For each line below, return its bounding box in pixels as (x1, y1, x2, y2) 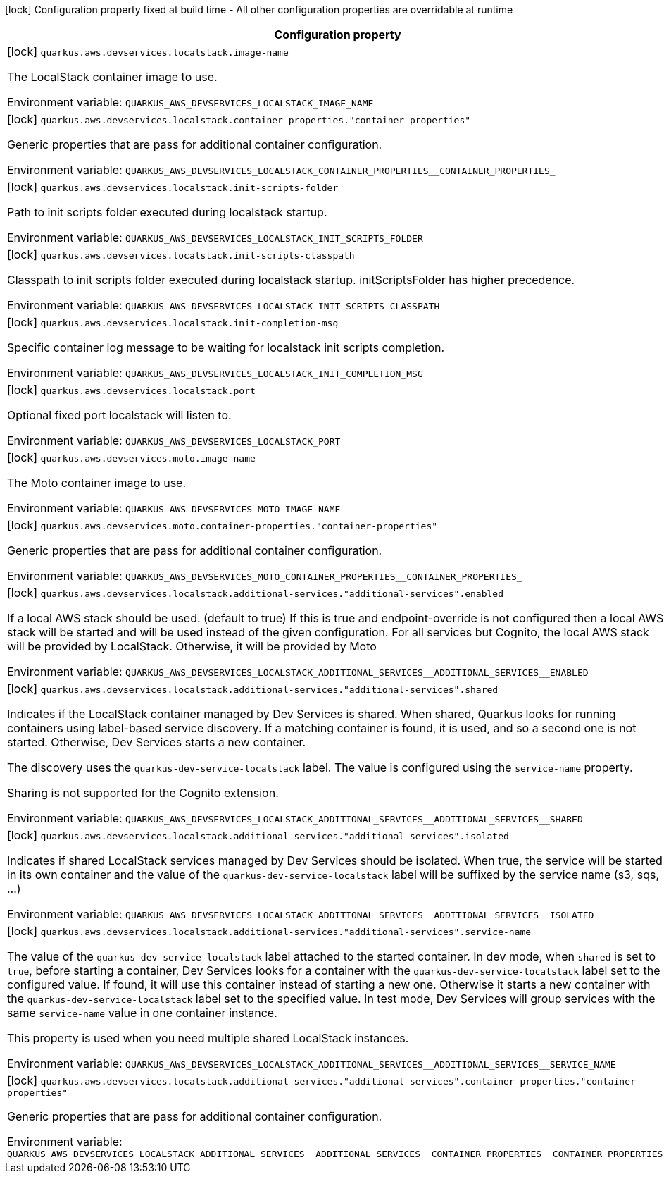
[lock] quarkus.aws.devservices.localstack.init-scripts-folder (7, 180, 339, 194)
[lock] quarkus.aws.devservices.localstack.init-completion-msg (7, 315, 339, 329)
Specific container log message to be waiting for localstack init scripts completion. (7, 340, 445, 354)
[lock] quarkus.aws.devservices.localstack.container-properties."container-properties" (7, 112, 471, 126)
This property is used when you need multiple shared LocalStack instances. (7, 1031, 409, 1045)
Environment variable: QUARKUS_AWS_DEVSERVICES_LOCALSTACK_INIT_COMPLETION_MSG (7, 366, 423, 380)
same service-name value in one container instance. (7, 1006, 277, 1020)
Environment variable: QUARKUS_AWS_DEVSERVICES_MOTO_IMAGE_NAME (7, 501, 341, 515)
